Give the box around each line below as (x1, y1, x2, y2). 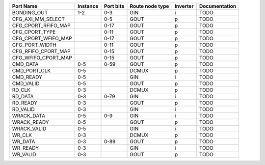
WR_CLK (12, 132, 32, 138)
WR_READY (12, 145, 39, 151)
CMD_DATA (12, 61, 39, 67)
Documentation (199, 3, 237, 9)
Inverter (174, 3, 194, 9)
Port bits (104, 3, 125, 9)
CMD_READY (12, 74, 43, 81)
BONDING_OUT (12, 9, 48, 16)
